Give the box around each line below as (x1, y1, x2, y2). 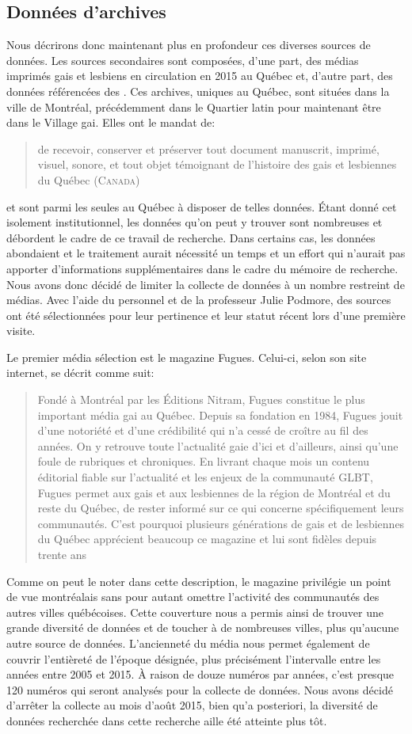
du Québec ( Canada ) (37, 171, 140, 188)
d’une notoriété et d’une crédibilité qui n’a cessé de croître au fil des (37, 422, 368, 439)
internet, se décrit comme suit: (6, 364, 154, 381)
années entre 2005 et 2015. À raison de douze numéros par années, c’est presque (6, 666, 395, 683)
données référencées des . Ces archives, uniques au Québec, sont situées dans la (6, 82, 390, 99)
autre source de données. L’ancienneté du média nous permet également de (6, 634, 370, 651)
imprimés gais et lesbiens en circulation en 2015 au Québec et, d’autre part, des (6, 67, 393, 84)
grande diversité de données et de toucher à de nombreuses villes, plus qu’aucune (6, 619, 399, 636)
